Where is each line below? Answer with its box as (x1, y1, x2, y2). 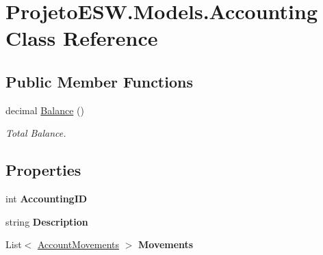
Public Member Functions (5, 70, 193, 92)
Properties (5, 159, 81, 180)
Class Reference (5, 24, 158, 52)
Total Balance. (5, 126, 66, 140)
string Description (5, 214, 88, 228)
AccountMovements (37, 237, 119, 252)
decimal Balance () (5, 103, 84, 117)
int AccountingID (5, 191, 88, 206)
